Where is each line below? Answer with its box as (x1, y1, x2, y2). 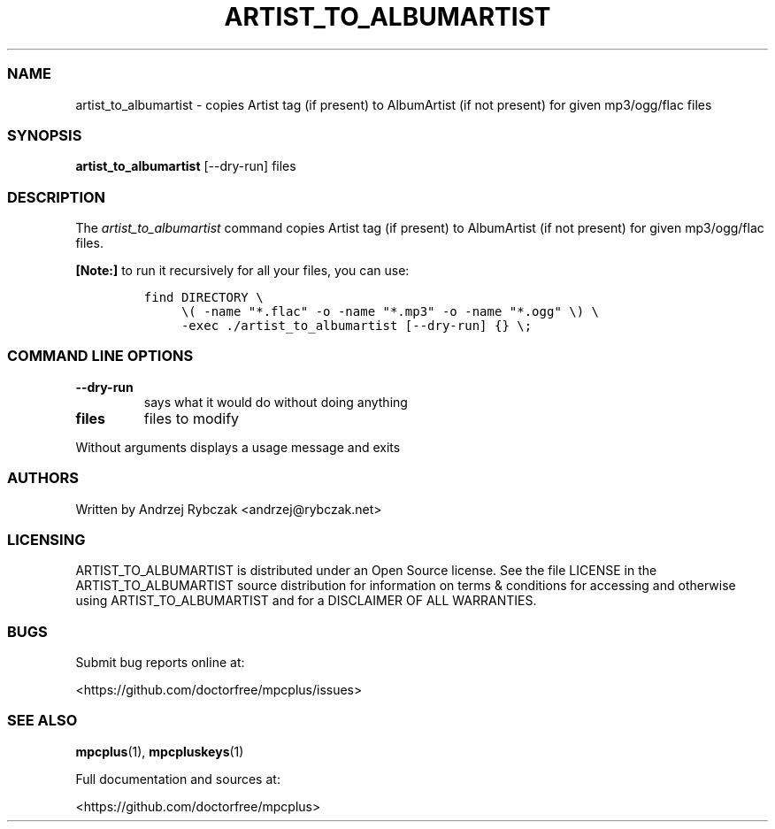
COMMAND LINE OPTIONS (7, 347, 194, 365)
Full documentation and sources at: (75, 771, 280, 787)
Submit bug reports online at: (75, 655, 245, 670)
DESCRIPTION (7, 188, 106, 206)
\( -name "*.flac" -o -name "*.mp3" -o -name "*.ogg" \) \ (180, 304, 599, 319)
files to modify (143, 409, 240, 427)
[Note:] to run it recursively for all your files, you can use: (75, 263, 410, 278)
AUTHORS (7, 469, 80, 487)
